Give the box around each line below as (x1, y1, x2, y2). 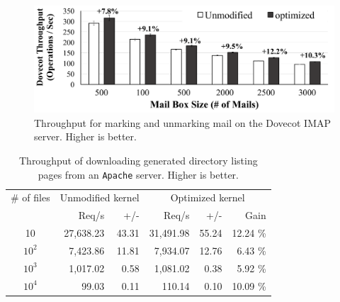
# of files (11, 190, 50, 205)
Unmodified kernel (59, 190, 140, 205)
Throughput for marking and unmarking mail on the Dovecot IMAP (34, 115, 331, 130)
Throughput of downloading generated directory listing (18, 152, 258, 167)
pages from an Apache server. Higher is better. (38, 167, 239, 181)
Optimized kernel (170, 190, 245, 205)
